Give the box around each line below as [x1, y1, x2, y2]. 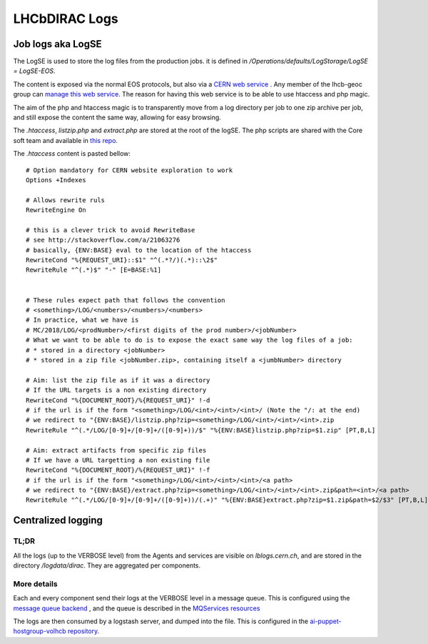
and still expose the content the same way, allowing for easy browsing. [13, 113, 221, 122]
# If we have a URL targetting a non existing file [26, 456, 210, 464]
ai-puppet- [310, 617, 342, 625]
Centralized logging [13, 515, 103, 527]
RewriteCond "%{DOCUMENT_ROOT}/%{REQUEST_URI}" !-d [26, 396, 210, 404]
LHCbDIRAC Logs [13, 11, 119, 26]
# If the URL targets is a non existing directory [26, 386, 207, 395]
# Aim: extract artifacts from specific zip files [26, 446, 207, 454]
